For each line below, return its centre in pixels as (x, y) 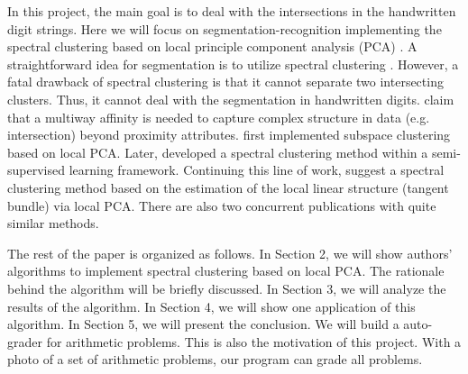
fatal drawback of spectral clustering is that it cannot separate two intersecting (225, 82)
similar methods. (53, 223)
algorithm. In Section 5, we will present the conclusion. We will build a (203, 324)
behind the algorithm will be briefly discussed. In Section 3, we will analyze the (227, 288)
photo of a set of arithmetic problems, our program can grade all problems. (215, 359)
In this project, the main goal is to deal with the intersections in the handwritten (232, 11)
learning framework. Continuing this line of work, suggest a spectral (257, 170)
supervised (36, 170)
